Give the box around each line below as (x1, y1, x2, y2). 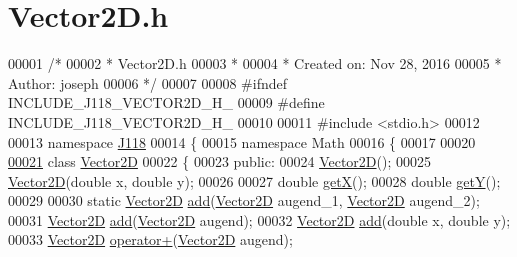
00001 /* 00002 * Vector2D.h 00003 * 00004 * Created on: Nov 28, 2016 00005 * (8, 53, 502, 74)
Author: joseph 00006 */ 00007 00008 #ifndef (8, 72, 287, 93)
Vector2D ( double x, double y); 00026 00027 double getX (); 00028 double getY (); (8, 170, 501, 191)
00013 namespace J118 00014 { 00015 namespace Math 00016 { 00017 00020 (8, 131, 476, 152)
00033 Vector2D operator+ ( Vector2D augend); (8, 229, 293, 250)
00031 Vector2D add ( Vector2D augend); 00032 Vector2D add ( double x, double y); (8, 209, 511, 230)
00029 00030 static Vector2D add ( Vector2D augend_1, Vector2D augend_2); (8, 190, 480, 211)
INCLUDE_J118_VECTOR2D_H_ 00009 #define (8, 92, 325, 113)
